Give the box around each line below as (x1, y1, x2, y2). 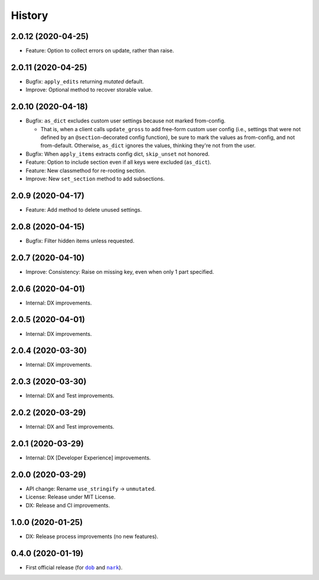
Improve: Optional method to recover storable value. (25, 86, 153, 93)
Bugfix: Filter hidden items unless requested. (25, 237, 135, 244)
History (11, 9, 48, 22)
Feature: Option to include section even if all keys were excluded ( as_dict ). (25, 158, 211, 166)
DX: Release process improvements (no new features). (25, 533, 159, 540)
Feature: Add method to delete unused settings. (25, 206, 142, 213)
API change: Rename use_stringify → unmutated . (25, 485, 156, 492)
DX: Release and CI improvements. (25, 501, 110, 508)
